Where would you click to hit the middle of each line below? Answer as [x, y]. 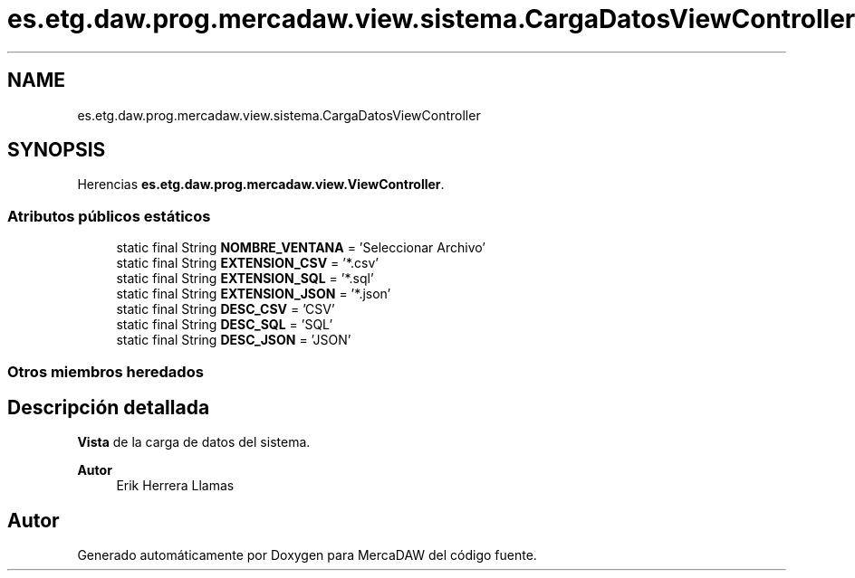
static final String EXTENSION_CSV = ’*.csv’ [247, 263]
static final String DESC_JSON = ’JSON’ [234, 340]
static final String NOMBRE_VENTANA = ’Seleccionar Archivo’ [301, 248]
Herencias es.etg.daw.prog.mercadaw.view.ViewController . [261, 185]
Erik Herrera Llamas [175, 486]
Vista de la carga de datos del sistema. [194, 442]
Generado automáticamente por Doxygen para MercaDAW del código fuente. [307, 555]
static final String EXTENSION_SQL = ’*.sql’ [245, 279]
